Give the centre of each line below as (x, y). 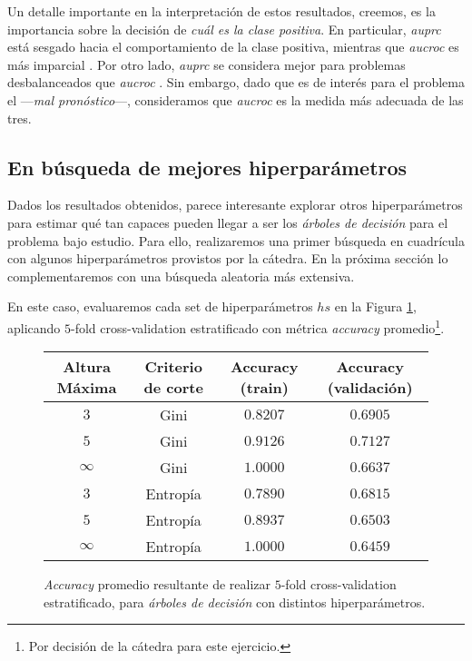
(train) (264, 388)
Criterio (173, 367)
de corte (173, 388)
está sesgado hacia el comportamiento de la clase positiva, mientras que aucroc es (233, 47)
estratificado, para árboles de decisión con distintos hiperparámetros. (235, 602)
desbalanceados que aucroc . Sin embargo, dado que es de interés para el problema (236, 82)
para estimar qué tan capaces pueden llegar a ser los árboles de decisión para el (228, 222)
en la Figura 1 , (375, 306)
